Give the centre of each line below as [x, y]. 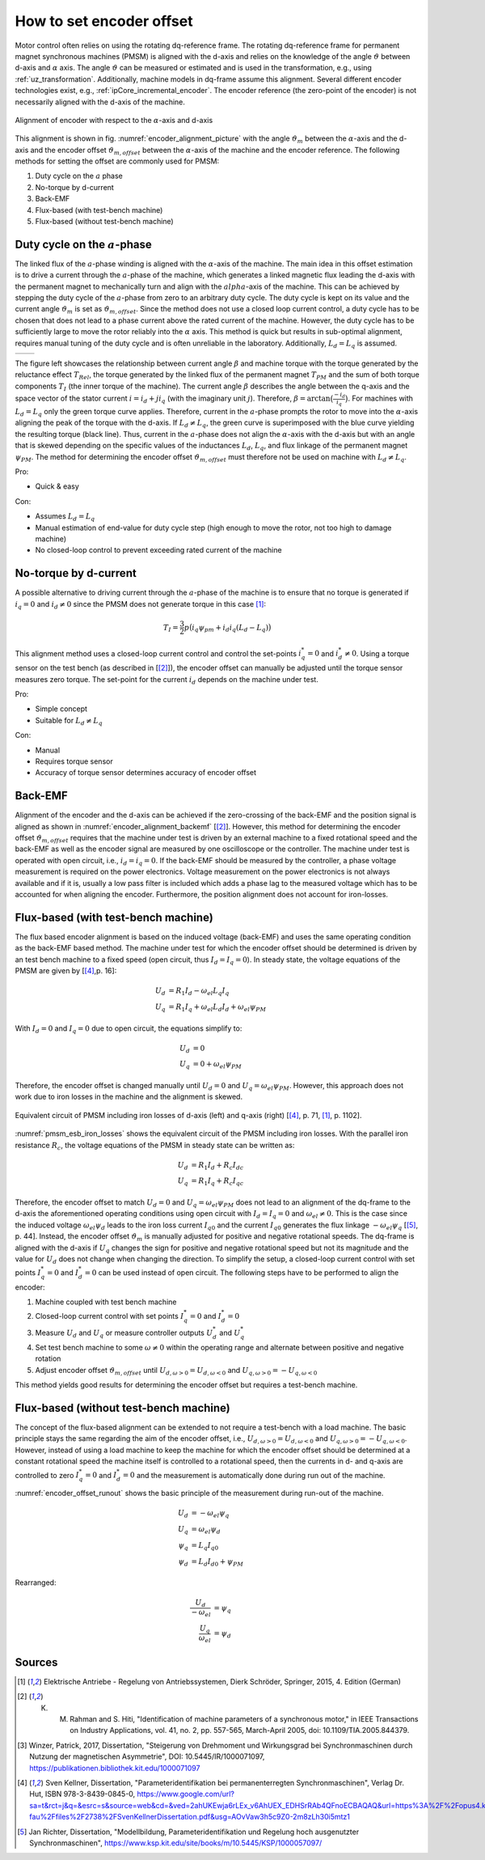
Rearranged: [36, 1582]
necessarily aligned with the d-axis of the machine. [100, 102]
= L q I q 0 [205, 1546]
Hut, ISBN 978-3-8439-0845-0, [82, 1794]
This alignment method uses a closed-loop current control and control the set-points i [158, 653]
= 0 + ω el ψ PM [217, 1066]
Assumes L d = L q [65, 517]
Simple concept [61, 709]
